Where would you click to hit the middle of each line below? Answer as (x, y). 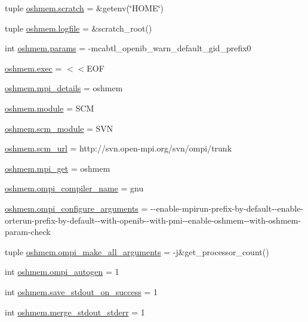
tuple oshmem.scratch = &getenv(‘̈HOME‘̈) (84, 8)
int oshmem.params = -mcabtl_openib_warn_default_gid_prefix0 (128, 48)
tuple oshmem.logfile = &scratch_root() (78, 28)
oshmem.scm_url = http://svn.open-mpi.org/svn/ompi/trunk (118, 148)
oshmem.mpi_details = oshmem (64, 88)
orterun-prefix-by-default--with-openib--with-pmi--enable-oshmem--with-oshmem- (153, 220)
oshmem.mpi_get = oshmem (58, 168)
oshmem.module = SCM (50, 108)
